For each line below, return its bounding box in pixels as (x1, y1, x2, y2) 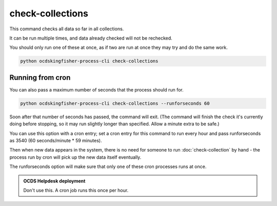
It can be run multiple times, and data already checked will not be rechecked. (9, 35, 173, 41)
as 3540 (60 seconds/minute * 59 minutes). (9, 137, 102, 143)
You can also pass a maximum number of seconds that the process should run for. (9, 86, 184, 92)
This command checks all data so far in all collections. (9, 26, 124, 32)
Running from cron (9, 73, 71, 82)
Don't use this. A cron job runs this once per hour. (23, 187, 129, 193)
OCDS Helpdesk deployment (23, 178, 86, 184)
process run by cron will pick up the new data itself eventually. (9, 154, 142, 160)
